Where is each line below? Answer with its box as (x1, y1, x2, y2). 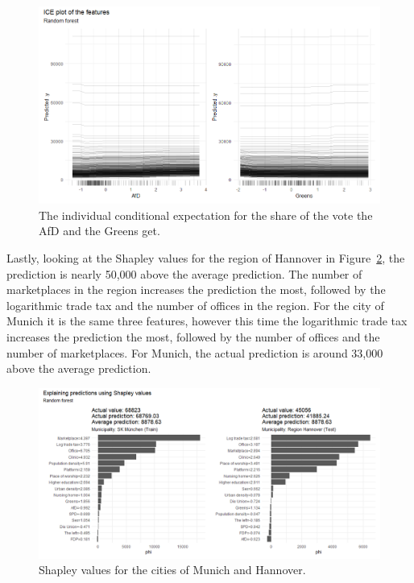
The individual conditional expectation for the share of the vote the (39, 206, 373, 223)
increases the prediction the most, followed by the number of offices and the (6, 328, 380, 345)
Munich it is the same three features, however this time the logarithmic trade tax (6, 312, 408, 329)
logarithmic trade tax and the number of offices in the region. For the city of (6, 296, 384, 313)
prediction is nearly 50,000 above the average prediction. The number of (6, 265, 362, 282)
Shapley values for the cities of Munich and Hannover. (39, 561, 306, 578)
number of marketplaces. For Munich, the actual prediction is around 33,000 (6, 344, 383, 361)
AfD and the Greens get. (39, 222, 160, 239)
